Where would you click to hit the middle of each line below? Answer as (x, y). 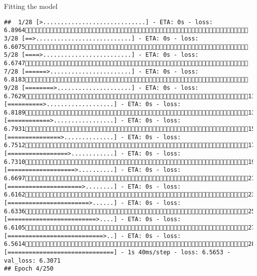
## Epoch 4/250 (29, 269)
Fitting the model (31, 6)
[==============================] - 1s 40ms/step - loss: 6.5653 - (117, 252)
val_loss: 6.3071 (32, 260)
